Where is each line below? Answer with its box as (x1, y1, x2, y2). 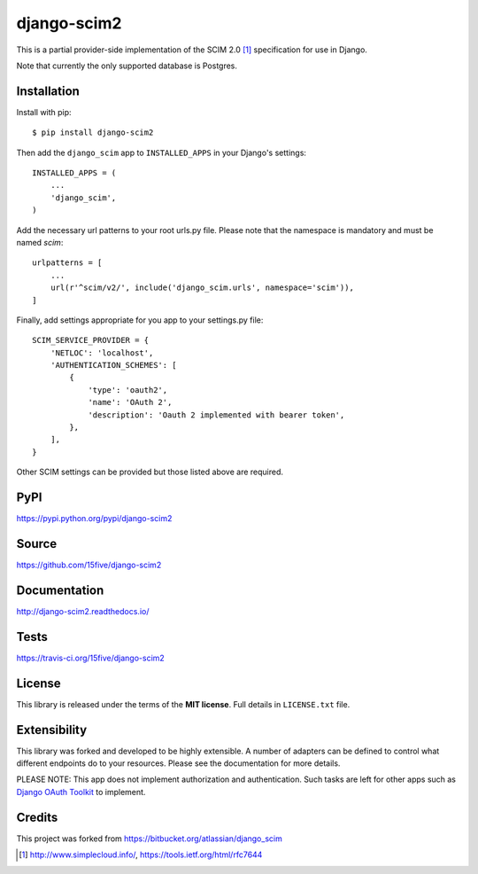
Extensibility (16, 722, 88, 737)
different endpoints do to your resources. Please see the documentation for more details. (16, 758, 341, 769)
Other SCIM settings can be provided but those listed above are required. (16, 466, 283, 478)
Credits (16, 809, 58, 824)
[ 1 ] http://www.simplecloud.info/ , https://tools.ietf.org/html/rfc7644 (19, 849, 263, 860)
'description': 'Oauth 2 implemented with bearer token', (88, 410, 345, 420)
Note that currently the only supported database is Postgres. (16, 60, 238, 71)
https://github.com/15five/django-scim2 (16, 559, 162, 571)
